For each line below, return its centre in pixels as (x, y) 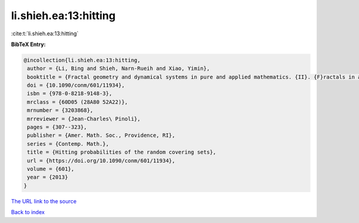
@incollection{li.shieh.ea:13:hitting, (82, 60)
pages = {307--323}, (57, 127)
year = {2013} (48, 177)
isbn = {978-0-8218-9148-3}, (70, 94)
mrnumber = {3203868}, (60, 110)
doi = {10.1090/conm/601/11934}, (76, 85)
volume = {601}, (51, 169)
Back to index (28, 212)
